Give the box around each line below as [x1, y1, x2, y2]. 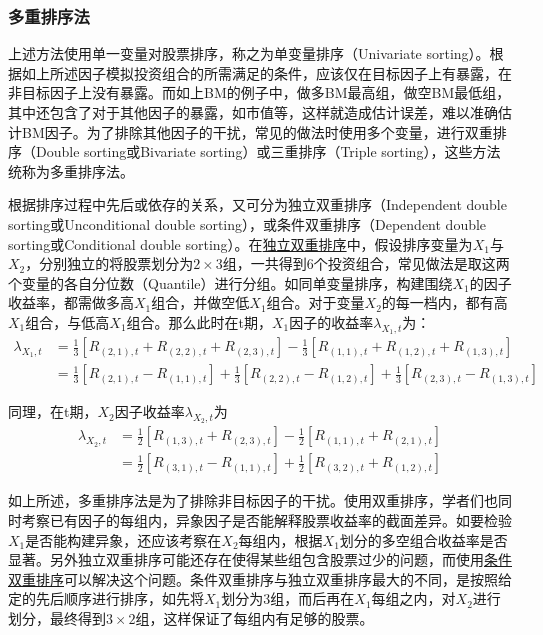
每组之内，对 [371, 588, 456, 609]
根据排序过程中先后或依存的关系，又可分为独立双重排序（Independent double [8, 194, 507, 215]
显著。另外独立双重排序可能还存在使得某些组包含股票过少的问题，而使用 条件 [8, 549, 512, 570]
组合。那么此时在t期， [126, 311, 273, 332]
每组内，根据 [238, 529, 323, 550]
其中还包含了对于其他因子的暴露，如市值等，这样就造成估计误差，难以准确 [8, 102, 498, 122]
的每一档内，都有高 [381, 292, 508, 313]
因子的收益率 [289, 311, 374, 332]
